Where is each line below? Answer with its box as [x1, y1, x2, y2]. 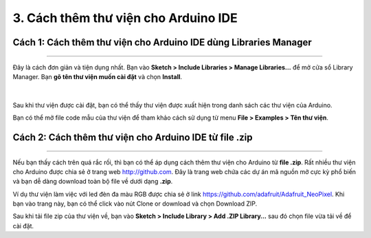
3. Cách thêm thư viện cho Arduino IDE [12, 10, 238, 25]
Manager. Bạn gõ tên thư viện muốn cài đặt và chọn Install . [12, 72, 182, 80]
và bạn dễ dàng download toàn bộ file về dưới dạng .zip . [12, 177, 173, 186]
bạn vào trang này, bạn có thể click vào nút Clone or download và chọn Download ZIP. [12, 199, 258, 208]
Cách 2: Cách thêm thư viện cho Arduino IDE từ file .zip [12, 131, 254, 143]
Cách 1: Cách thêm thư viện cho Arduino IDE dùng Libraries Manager [12, 36, 312, 48]
